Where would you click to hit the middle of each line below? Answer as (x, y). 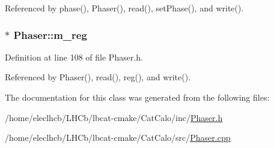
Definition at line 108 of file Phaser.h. (74, 57)
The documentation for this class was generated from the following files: (137, 97)
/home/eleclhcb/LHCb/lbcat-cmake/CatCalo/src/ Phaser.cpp (118, 138)
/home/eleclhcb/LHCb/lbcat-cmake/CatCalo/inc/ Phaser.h (114, 117)
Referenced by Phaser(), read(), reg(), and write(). (98, 77)
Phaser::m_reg (50, 34)
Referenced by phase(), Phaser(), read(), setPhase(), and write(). (124, 8)
